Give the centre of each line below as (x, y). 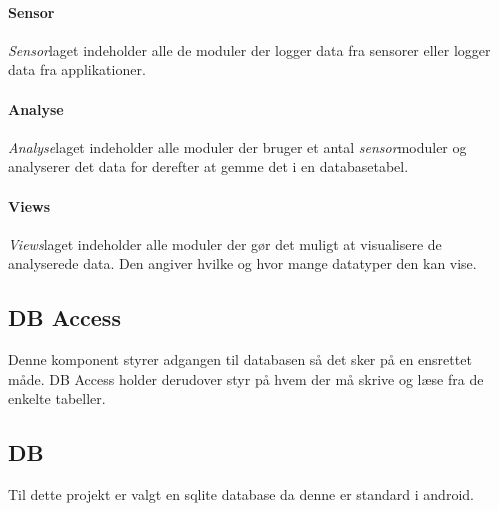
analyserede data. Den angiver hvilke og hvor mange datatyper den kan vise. (242, 263)
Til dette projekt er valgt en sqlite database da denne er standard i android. (241, 494)
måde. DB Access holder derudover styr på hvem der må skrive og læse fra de (246, 378)
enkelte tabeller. (57, 398)
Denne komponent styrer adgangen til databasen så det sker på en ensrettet (240, 359)
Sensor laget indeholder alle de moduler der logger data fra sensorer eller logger (249, 49)
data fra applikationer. (77, 69)
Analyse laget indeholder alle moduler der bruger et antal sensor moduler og (237, 146)
